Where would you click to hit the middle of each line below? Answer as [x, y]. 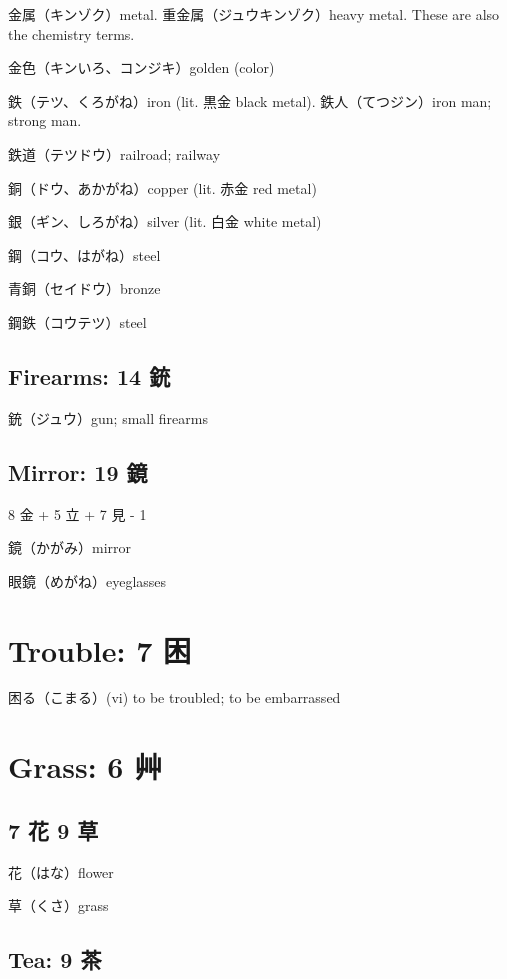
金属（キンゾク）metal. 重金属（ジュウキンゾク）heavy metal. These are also [254, 14]
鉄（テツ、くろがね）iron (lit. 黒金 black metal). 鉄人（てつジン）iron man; [250, 100]
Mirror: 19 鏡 [78, 471]
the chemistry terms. [71, 33]
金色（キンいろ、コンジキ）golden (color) [141, 67]
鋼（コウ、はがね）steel [84, 254]
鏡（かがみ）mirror [70, 547]
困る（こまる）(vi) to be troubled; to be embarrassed [174, 697]
